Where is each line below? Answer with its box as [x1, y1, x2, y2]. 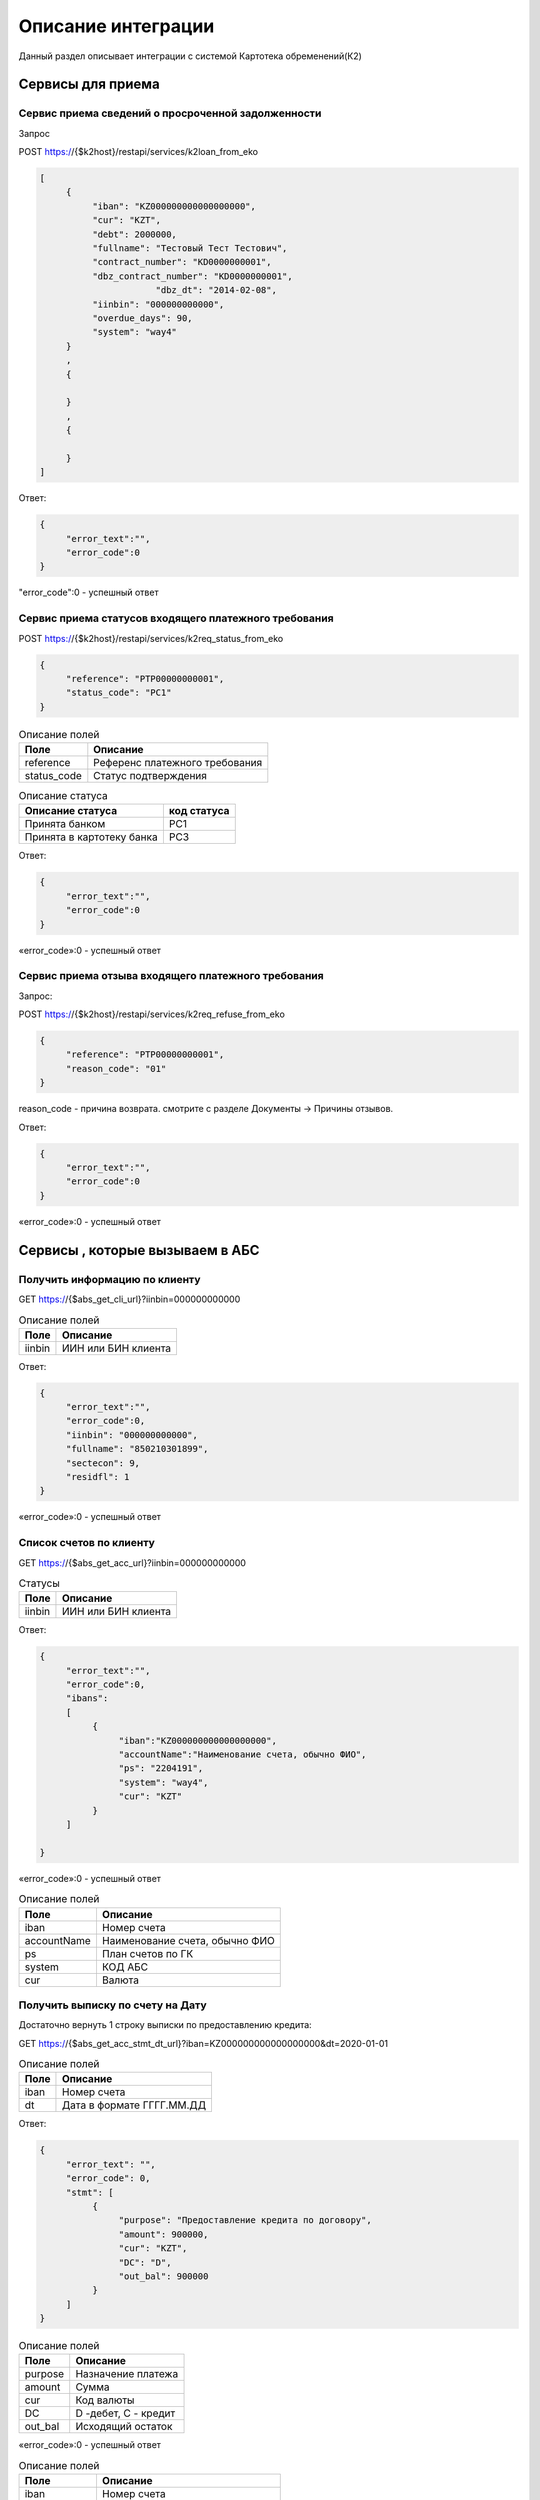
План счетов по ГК [101, 1946, 194, 1960]
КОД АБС [101, 1960, 149, 1974]
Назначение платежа [75, 2367, 179, 2381]
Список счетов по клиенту [18, 1536, 155, 1550]
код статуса [168, 804, 230, 818]
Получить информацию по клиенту [18, 1272, 201, 1286]
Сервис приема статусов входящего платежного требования [18, 611, 334, 625]
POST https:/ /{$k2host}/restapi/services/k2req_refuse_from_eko [18, 1008, 285, 1020]
